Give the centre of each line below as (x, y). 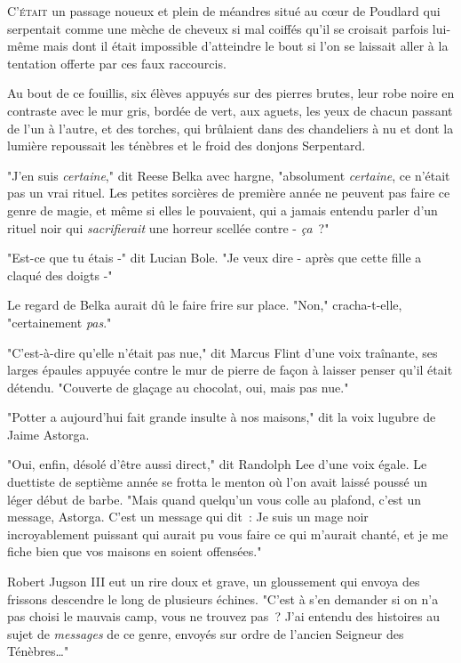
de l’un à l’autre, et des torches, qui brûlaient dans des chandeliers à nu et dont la (230, 128)
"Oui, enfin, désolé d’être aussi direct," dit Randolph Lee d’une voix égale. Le (217, 464)
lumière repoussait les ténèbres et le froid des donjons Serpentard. (187, 146)
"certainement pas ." (60, 322)
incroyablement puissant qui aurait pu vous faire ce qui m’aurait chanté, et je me (228, 534)
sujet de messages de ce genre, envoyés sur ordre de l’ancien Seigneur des (206, 633)
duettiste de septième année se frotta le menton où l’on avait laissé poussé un (218, 482)
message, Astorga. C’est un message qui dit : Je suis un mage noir (188, 517)
